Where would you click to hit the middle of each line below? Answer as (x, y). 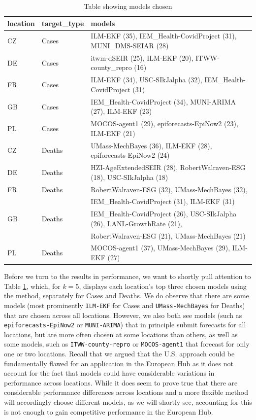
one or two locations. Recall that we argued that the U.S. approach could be (119, 354)
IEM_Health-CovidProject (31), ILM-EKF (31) (163, 201)
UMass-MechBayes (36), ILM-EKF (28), (151, 145)
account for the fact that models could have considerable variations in (109, 373)
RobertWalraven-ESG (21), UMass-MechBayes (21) (168, 235)
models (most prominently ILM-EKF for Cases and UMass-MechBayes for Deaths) (125, 305)
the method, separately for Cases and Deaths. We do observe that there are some (127, 296)
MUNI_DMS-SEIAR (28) (130, 46)
